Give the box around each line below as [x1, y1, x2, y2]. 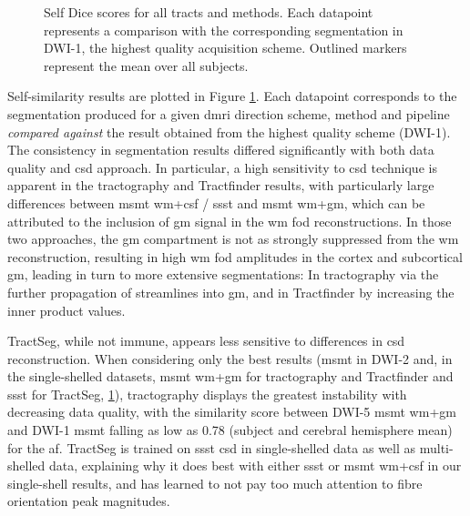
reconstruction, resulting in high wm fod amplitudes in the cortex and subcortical [7, 247, 463, 266]
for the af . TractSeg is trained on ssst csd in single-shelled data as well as [7, 438, 416, 457]
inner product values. [7, 300, 126, 319]
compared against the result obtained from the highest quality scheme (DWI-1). [7, 122, 451, 141]
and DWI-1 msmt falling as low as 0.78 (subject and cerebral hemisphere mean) [7, 420, 453, 440]
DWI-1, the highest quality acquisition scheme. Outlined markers [44, 38, 407, 57]
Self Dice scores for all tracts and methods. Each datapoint [44, 3, 373, 21]
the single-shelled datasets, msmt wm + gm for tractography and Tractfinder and [7, 367, 454, 386]
